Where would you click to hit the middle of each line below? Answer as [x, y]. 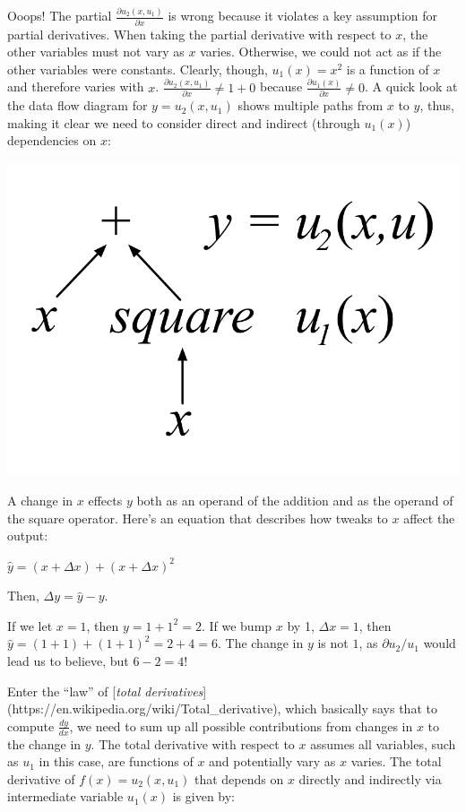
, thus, [437, 105]
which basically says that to [361, 708]
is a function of [388, 69]
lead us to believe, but [68, 661]
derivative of [41, 778]
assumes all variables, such [383, 743]
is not [333, 643]
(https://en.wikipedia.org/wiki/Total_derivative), [144, 708]
